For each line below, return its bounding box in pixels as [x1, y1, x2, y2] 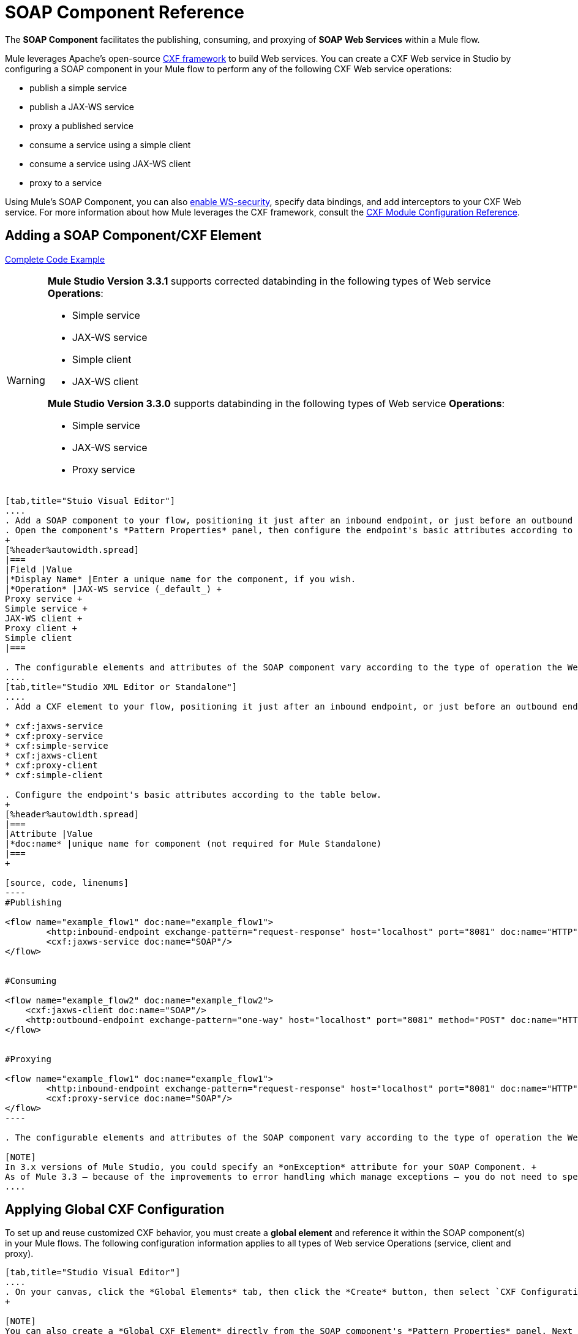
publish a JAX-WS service [29, 101, 134, 112]
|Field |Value [5, 564, 72, 574]
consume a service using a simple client [29, 139, 191, 150]
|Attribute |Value [5, 828, 93, 839]
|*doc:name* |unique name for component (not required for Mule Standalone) [5, 838, 382, 849]
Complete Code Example [5, 253, 105, 264]
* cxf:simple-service [5, 740, 108, 751]
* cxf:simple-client [5, 770, 103, 780]
